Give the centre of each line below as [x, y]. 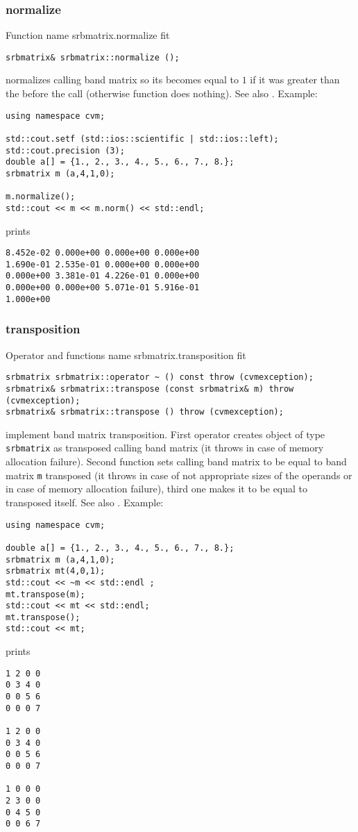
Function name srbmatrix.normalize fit [88, 35]
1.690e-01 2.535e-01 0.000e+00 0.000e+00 [103, 264]
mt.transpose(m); [45, 594]
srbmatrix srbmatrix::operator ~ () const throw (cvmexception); [160, 377]
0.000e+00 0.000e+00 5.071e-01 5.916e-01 [103, 288]
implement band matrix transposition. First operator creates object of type [165, 434]
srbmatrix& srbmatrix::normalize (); [93, 57]
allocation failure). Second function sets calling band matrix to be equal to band [176, 461]
